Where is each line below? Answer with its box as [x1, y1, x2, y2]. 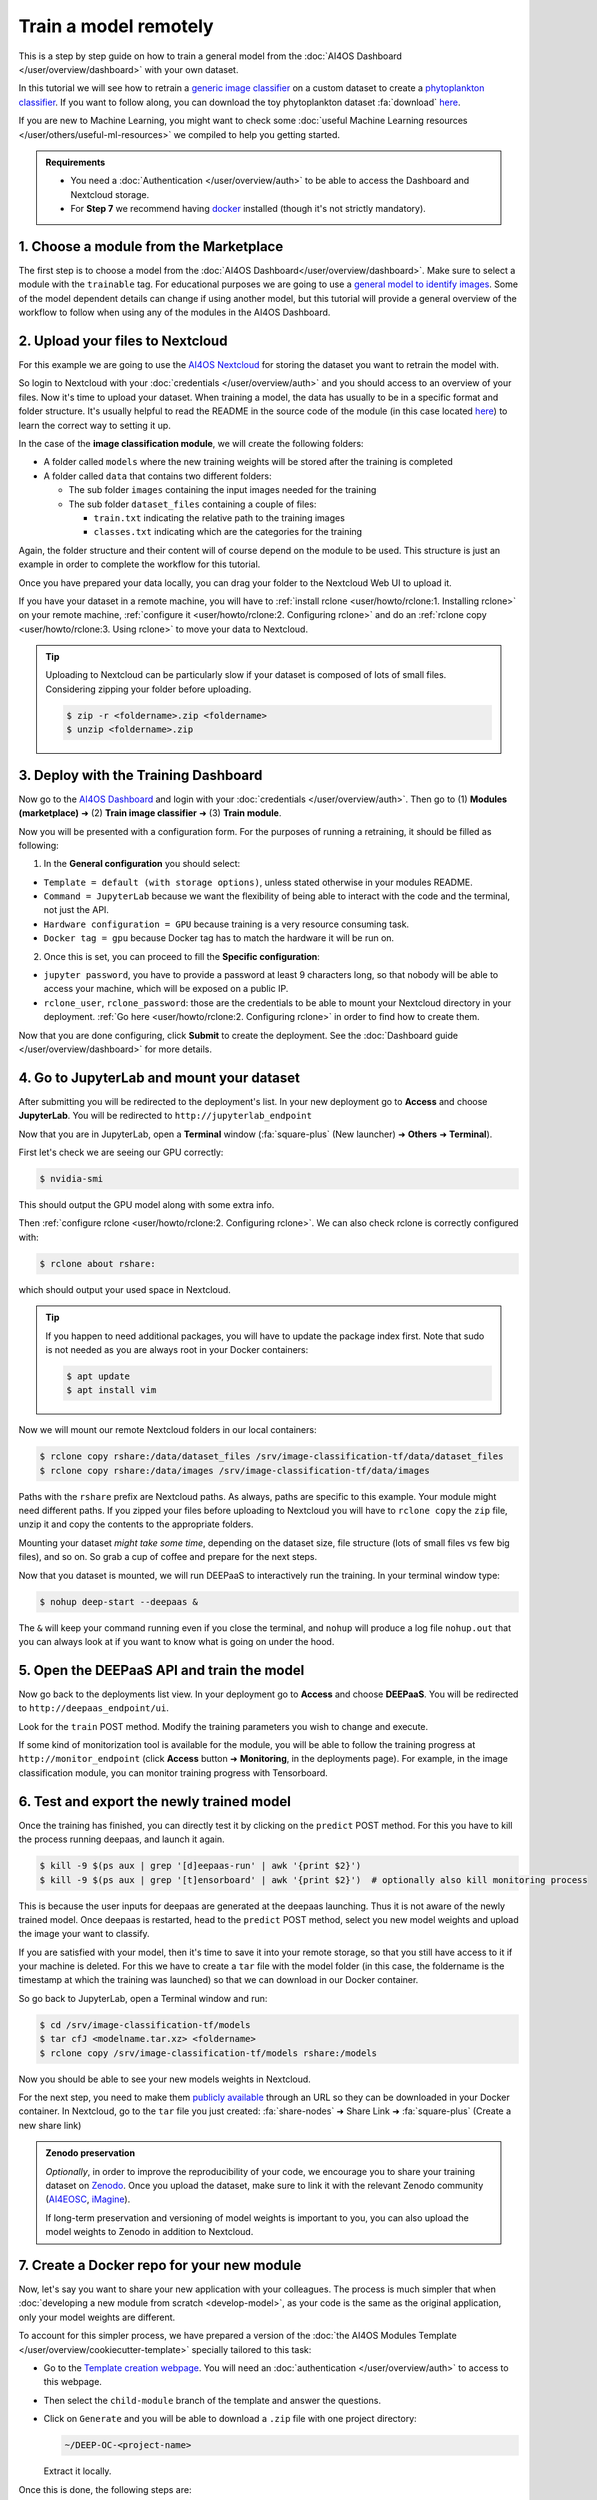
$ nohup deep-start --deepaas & [39, 1596, 199, 1607]
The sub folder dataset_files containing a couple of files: [68, 498, 317, 510]
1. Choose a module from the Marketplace [18, 238, 284, 255]
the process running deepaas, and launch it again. [18, 1833, 225, 1845]
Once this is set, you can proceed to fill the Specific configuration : [43, 950, 320, 962]
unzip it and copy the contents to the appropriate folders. [18, 1518, 254, 1530]
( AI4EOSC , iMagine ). [45, 2193, 131, 2205]
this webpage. [43, 2376, 102, 2388]
